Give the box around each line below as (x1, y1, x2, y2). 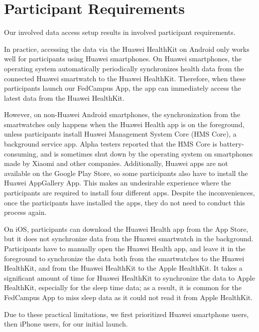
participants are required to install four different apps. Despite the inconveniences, (4, 187, 255, 198)
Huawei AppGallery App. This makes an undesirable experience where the (4, 177, 231, 188)
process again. (4, 207, 47, 217)
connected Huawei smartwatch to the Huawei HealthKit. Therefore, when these (4, 73, 246, 83)
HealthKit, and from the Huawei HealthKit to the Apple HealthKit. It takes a (4, 263, 243, 273)
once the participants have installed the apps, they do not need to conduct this (4, 197, 245, 207)
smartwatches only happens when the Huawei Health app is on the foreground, (4, 119, 245, 129)
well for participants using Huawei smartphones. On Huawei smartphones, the (4, 53, 242, 64)
